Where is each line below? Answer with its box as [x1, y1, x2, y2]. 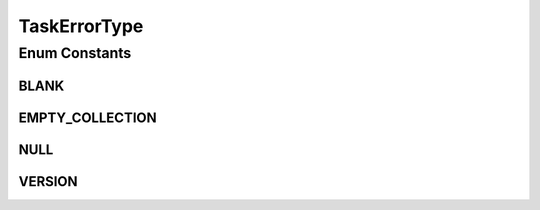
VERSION [18, 173, 79, 190]
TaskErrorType [18, 15, 144, 37]
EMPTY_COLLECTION [18, 109, 157, 126]
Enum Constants [18, 44, 132, 62]
